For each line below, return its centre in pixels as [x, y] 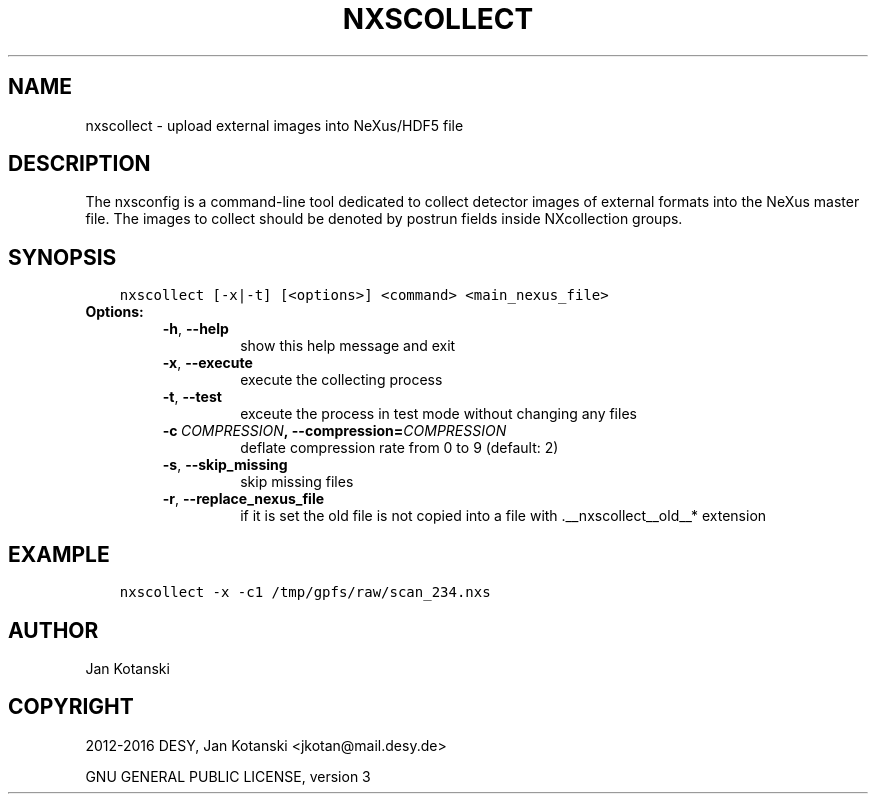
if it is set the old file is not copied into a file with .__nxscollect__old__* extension [503, 516]
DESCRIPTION [79, 164]
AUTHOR [53, 630]
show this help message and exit [348, 346]
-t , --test [192, 397]
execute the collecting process [341, 380]
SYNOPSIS [62, 257]
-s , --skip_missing [225, 465]
